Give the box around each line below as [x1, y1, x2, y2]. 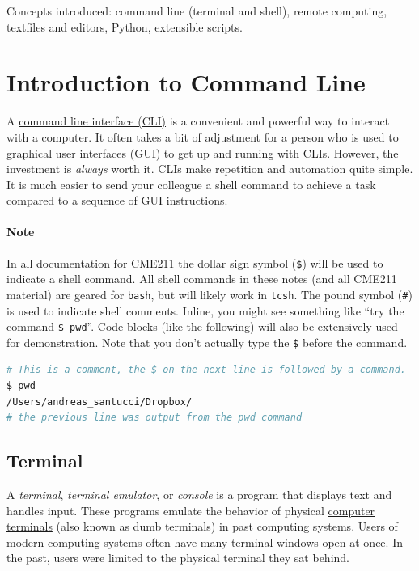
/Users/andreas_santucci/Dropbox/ [6, 395, 193, 408]
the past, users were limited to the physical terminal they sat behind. [6, 549, 349, 566]
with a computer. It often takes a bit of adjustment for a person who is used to [6, 128, 399, 145]
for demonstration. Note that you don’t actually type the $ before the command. [6, 333, 408, 350]
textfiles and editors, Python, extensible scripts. [6, 18, 243, 35]
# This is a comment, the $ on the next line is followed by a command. [6, 364, 406, 376]
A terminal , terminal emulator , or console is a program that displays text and [6, 486, 392, 503]
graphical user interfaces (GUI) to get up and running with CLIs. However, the [6, 144, 399, 161]
